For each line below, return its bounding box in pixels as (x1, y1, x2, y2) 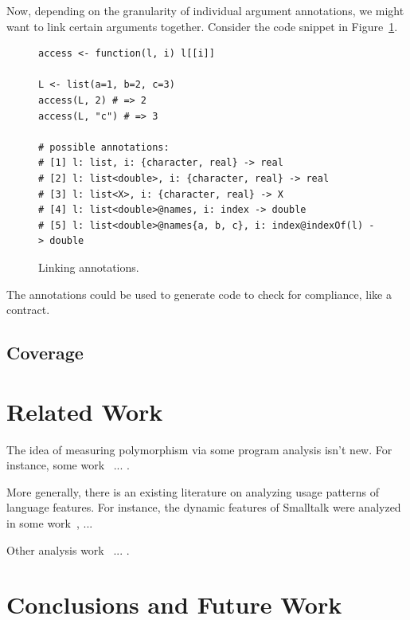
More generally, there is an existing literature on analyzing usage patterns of (6, 483, 380, 500)
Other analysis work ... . (6, 541, 130, 558)
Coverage (6, 340, 84, 365)
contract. (6, 301, 50, 318)
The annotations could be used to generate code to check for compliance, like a (6, 285, 392, 302)
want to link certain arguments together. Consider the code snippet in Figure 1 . (6, 18, 398, 34)
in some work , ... (6, 514, 93, 531)
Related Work (6, 394, 163, 427)
